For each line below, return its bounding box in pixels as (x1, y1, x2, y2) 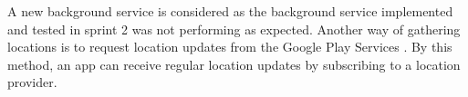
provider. (7, 73, 57, 92)
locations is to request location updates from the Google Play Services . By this (7, 37, 452, 56)
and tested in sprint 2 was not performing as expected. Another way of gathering (7, 19, 461, 38)
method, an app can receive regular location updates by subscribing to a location (7, 54, 461, 73)
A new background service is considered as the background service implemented (7, 2, 453, 20)
